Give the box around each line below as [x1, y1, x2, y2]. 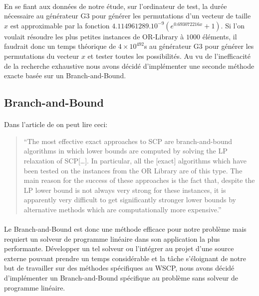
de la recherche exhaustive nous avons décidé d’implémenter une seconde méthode [4, 60, 255, 71]
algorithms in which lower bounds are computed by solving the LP [23, 146, 228, 156]
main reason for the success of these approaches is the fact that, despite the [23, 175, 255, 185]
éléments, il [202, 31, 237, 41]
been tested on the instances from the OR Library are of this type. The [23, 165, 243, 175]
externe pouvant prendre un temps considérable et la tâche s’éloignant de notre [4, 253, 246, 263]
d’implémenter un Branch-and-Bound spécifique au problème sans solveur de [4, 273, 239, 283]
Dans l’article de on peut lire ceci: [4, 119, 108, 130]
